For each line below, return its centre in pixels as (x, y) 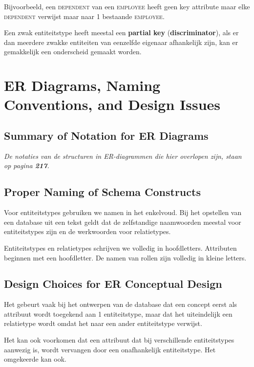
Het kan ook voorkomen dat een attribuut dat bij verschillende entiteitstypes (119, 340)
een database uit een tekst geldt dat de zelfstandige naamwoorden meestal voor (123, 222)
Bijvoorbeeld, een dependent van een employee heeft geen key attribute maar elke (127, 6)
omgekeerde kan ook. (35, 359)
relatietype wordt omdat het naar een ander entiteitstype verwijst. (103, 323)
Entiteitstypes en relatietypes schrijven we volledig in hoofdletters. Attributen (120, 248)
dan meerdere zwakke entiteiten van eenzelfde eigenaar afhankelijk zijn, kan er (121, 42)
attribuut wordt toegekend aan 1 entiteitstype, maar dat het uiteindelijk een (118, 313)
